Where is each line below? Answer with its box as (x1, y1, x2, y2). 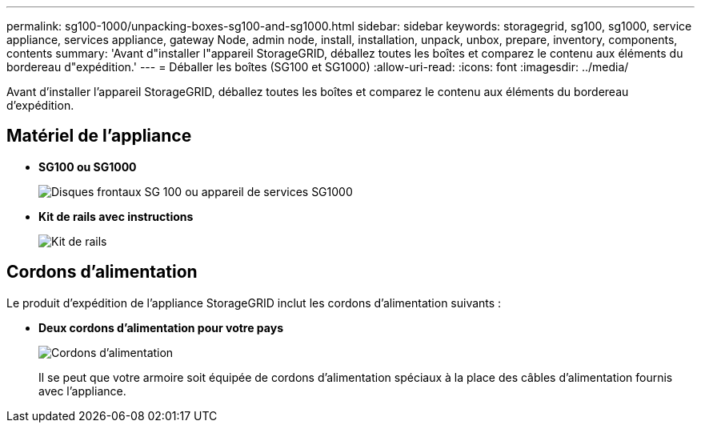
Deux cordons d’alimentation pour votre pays (38, 320, 283, 335)
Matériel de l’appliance (6, 126, 192, 146)
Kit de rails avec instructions (38, 209, 194, 223)
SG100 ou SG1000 (38, 159, 137, 174)
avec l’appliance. (38, 383, 126, 398)
